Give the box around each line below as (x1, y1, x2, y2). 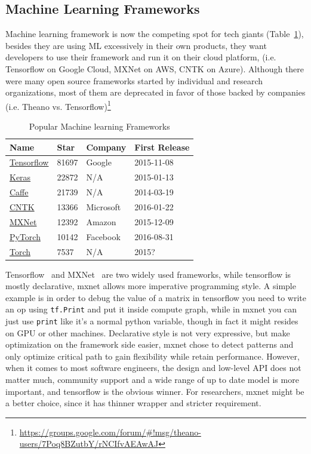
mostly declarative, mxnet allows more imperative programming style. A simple (5, 280, 296, 292)
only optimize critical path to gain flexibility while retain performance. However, (5, 349, 300, 362)
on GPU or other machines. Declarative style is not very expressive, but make (5, 326, 290, 339)
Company (86, 140, 127, 153)
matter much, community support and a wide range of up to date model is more (5, 373, 299, 386)
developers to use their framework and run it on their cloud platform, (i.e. (5, 51, 276, 63)
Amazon (86, 215, 116, 228)
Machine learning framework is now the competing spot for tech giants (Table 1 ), (5, 27, 304, 40)
